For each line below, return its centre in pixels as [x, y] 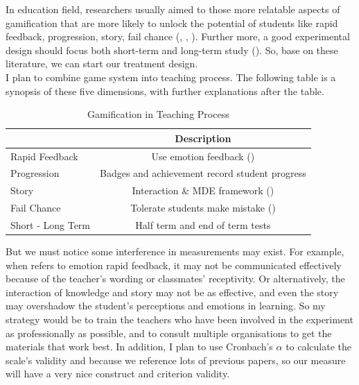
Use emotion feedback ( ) [203, 156]
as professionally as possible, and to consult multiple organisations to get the [169, 333]
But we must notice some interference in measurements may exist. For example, [175, 251]
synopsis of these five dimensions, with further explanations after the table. [165, 91]
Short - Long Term [50, 224]
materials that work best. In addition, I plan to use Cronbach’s [139, 346]
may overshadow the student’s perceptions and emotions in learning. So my [166, 306]
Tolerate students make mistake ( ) [203, 208]
